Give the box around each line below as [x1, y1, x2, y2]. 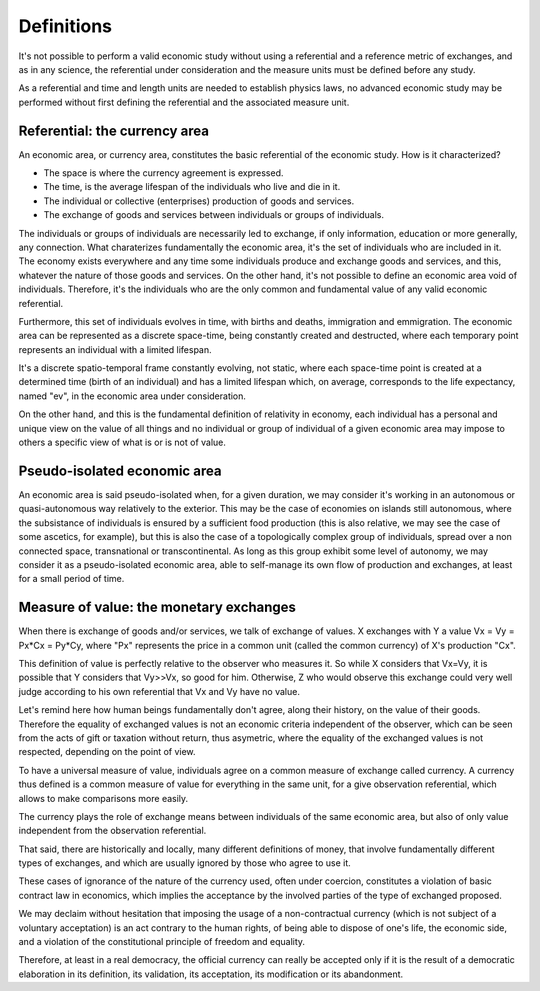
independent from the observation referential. [18, 825, 207, 837]
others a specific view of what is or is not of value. [18, 436, 227, 449]
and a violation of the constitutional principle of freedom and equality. [18, 936, 305, 948]
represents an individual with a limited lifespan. [18, 343, 212, 355]
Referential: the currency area [18, 122, 210, 139]
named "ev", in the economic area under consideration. [18, 390, 247, 402]
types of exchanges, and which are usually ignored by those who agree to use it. [18, 857, 351, 869]
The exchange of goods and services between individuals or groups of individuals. [43, 209, 385, 221]
